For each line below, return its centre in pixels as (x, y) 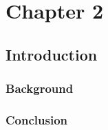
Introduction (52, 54)
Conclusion (36, 119)
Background (40, 88)
